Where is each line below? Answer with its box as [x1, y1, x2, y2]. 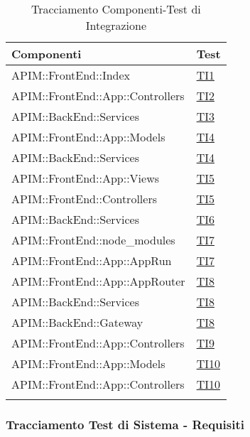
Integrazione [85, 17, 147, 33]
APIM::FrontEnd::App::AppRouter [11, 273, 185, 289]
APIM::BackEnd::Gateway [11, 314, 143, 330]
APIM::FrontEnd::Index [11, 67, 131, 83]
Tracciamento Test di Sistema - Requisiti [6, 415, 244, 433]
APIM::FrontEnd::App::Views [11, 170, 159, 186]
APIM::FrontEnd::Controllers [11, 190, 157, 207]
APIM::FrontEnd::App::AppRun [11, 252, 172, 269]
